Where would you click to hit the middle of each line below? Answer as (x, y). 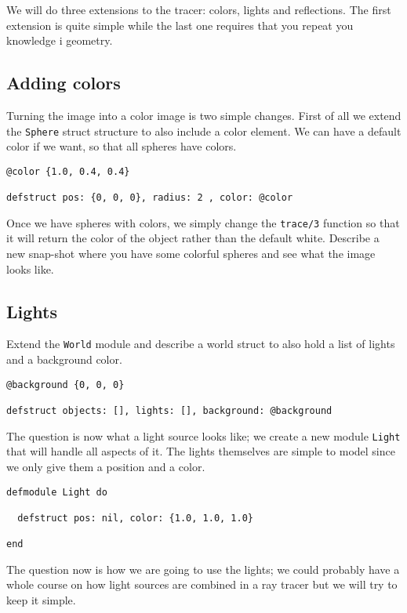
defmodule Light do (57, 492)
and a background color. (64, 359)
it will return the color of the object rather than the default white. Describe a (193, 238)
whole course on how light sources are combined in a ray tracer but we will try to (202, 584)
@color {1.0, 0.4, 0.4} (68, 171)
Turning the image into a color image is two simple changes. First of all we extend (204, 115)
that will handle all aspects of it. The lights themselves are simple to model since (201, 451)
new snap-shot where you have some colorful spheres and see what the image (191, 254)
